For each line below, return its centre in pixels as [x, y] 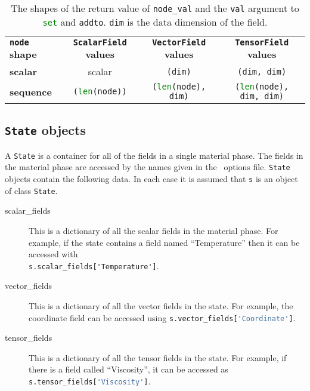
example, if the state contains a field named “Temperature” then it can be [164, 242]
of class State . [31, 190]
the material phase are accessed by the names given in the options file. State [148, 167]
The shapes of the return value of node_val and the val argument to [155, 8]
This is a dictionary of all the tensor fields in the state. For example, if [158, 357]
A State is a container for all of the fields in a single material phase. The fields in [154, 155]
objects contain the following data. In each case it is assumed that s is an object [151, 179]
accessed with [53, 254]
